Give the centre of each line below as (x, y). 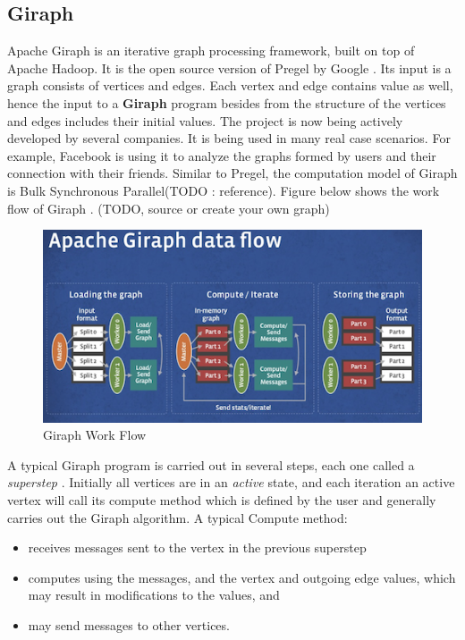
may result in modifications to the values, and (154, 595)
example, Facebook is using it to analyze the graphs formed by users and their (222, 155)
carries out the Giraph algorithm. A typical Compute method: (178, 517)
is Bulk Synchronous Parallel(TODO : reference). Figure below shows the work (224, 190)
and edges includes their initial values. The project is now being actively (205, 120)
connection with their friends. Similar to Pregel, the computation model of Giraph (232, 173)
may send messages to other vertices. (129, 624)
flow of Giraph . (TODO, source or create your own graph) (169, 208)
